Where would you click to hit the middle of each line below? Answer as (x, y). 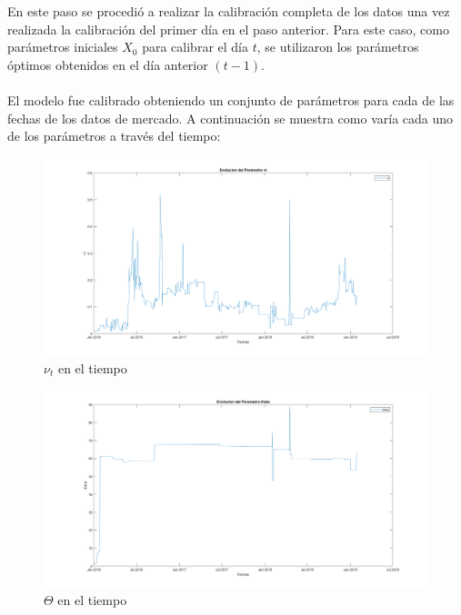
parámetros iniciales (63, 47)
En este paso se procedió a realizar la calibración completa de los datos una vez (229, 11)
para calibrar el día (195, 47)
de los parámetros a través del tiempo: (114, 136)
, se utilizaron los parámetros (338, 47)
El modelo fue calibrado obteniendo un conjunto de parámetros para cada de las (231, 99)
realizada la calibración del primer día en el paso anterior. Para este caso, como (228, 29)
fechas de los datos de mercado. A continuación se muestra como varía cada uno (230, 118)
